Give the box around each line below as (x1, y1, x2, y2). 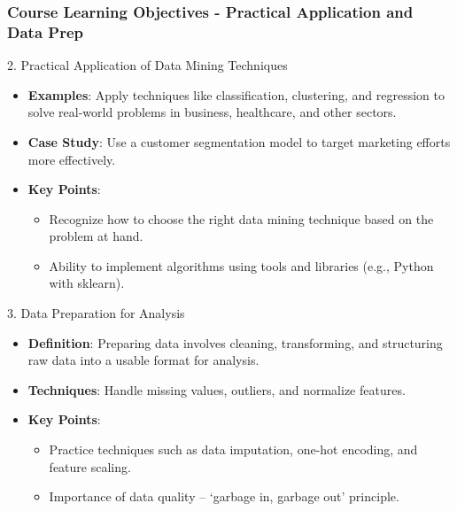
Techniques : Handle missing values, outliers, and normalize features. (27, 380, 406, 399)
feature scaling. (49, 457, 131, 476)
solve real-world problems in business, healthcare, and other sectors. (27, 103, 397, 121)
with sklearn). (49, 274, 125, 292)
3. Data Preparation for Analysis (7, 304, 185, 322)
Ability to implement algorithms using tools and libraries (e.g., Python (49, 256, 434, 275)
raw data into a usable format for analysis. (27, 351, 259, 369)
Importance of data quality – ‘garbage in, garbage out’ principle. (49, 487, 399, 506)
